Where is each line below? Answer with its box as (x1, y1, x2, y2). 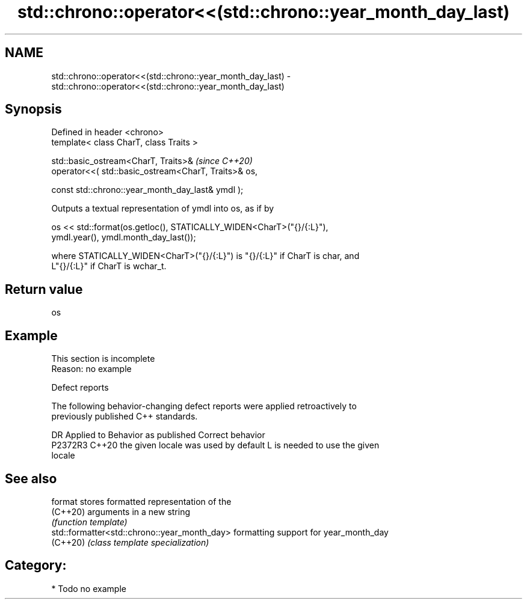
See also (5, 471, 57, 486)
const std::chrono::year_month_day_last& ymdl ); (51, 185, 244, 195)
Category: (5, 558, 67, 573)
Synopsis (5, 102, 62, 117)
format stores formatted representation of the (51, 496, 232, 507)
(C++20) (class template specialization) (51, 537, 209, 548)
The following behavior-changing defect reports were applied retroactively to (51, 401, 357, 412)
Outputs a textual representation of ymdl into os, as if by (51, 203, 274, 214)
